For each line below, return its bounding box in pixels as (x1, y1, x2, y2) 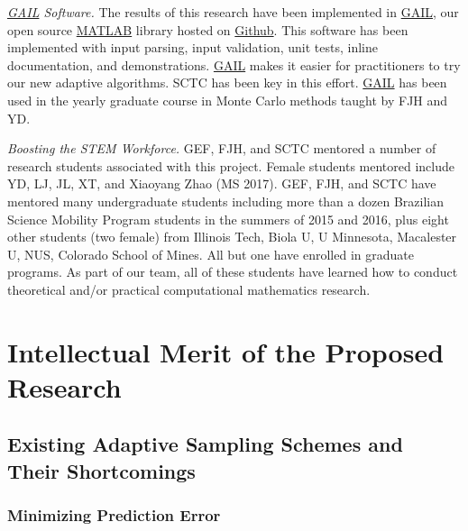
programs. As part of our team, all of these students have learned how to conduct (7, 262, 458, 281)
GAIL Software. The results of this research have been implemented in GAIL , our (7, 3, 459, 21)
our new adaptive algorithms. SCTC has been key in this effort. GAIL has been (7, 73, 447, 92)
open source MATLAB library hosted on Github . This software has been (7, 20, 408, 39)
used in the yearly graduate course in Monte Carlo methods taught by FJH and (7, 90, 448, 109)
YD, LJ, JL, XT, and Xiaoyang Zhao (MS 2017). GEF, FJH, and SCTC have (7, 174, 436, 193)
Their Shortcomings (7, 456, 196, 484)
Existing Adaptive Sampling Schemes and (7, 430, 403, 458)
